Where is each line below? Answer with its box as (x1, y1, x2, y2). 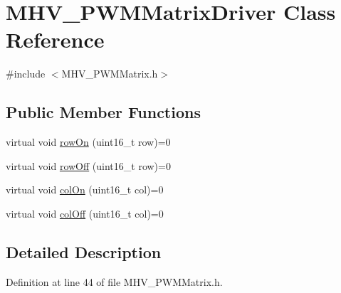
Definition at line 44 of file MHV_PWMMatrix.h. (6, 274, 223, 289)
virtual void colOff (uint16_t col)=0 (6, 206, 164, 220)
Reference (6, 25, 105, 54)
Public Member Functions (6, 101, 201, 123)
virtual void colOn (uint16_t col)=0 (6, 182, 164, 197)
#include (6, 66, 46, 81)
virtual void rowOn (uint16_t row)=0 (6, 134, 171, 149)
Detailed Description (6, 240, 162, 262)
